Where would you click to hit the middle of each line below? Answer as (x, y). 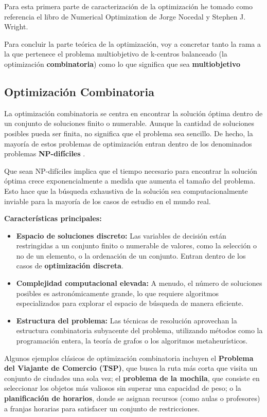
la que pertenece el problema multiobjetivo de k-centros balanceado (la (116, 54)
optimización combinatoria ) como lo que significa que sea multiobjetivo (122, 64)
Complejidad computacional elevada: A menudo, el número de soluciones (139, 283)
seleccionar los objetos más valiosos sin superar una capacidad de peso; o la (123, 388)
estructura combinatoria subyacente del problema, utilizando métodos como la (139, 330)
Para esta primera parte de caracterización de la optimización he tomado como (129, 6)
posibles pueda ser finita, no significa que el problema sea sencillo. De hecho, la (129, 133)
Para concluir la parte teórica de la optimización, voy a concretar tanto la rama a (132, 43)
